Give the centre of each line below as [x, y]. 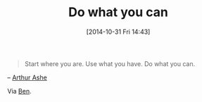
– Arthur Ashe [27, 77]
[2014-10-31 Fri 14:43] [118, 32]
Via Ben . [19, 91]
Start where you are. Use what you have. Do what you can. [110, 63]
